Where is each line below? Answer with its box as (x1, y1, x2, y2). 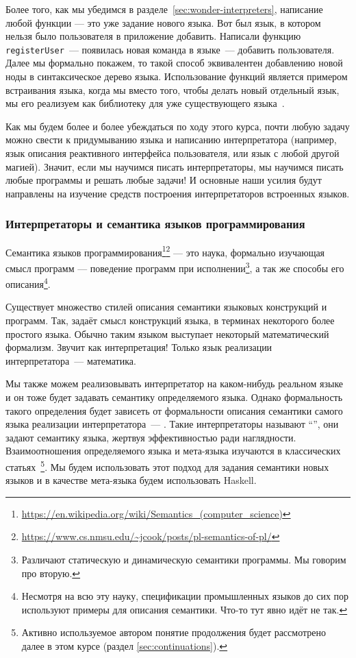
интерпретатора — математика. (5, 353, 136, 367)
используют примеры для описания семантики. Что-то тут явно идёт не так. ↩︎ (21, 602, 348, 616)
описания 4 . (5, 275, 51, 291)
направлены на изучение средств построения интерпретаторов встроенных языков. (5, 186, 350, 200)
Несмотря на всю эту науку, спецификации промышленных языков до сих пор (21, 589, 349, 603)
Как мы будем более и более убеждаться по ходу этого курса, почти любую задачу (5, 119, 350, 133)
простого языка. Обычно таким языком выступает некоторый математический (5, 326, 329, 341)
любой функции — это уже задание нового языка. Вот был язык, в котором (5, 15, 321, 29)
